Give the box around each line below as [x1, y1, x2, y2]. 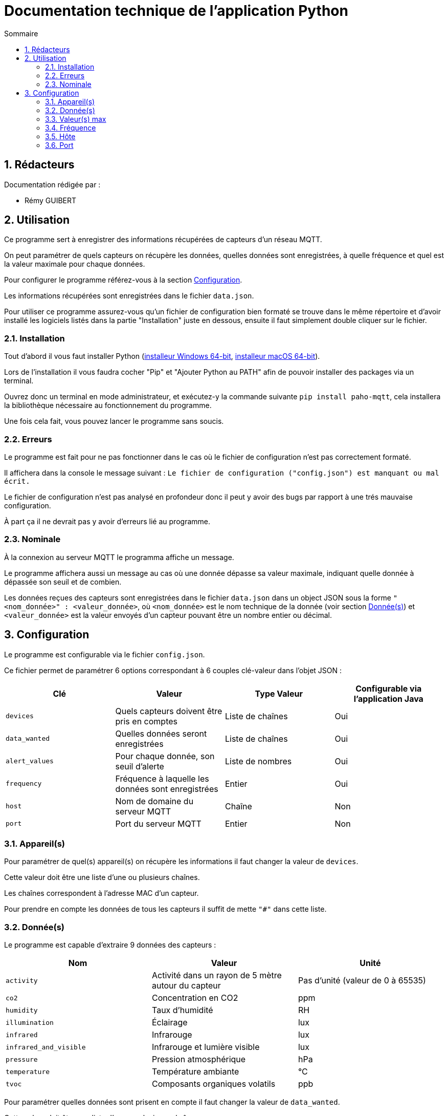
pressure [6, 1055, 38, 1063]
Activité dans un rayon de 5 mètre [151, 970, 282, 981]
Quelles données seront [115, 728, 207, 739]
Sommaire [4, 29, 38, 38]
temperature [6, 1067, 50, 1076]
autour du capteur [151, 980, 221, 991]
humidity [6, 1006, 38, 1014]
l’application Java [353, 693, 423, 704]
